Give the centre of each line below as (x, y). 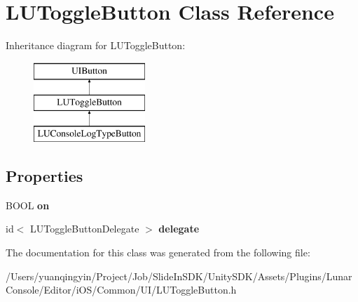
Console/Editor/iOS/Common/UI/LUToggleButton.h (121, 290)
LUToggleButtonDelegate (85, 229)
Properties (44, 176)
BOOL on (28, 205)
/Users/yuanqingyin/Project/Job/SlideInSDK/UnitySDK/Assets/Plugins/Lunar (179, 276)
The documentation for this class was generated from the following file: (158, 252)
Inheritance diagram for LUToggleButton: (96, 45)
